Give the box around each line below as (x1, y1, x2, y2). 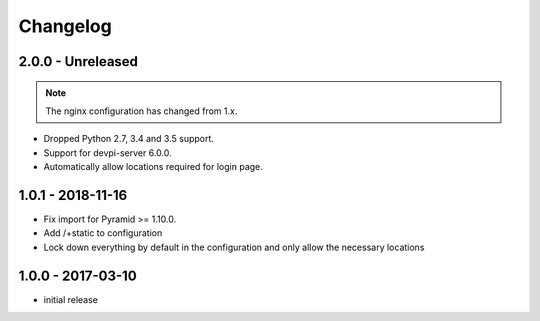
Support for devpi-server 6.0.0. (43, 146, 172, 159)
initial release (43, 293, 99, 305)
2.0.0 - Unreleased (18, 53, 139, 70)
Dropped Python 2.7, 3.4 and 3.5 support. (43, 133, 215, 145)
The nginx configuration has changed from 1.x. (45, 105, 238, 117)
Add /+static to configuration (43, 227, 163, 239)
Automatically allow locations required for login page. (43, 161, 264, 173)
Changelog (18, 15, 112, 37)
